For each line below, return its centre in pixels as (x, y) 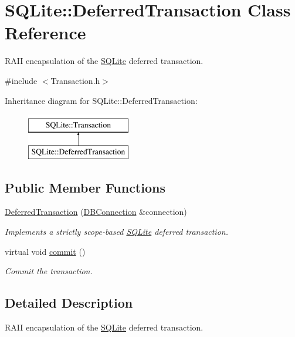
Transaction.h (75, 80)
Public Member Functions (85, 187)
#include (21, 80)
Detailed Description (69, 303)
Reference (45, 33)
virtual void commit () (45, 251)
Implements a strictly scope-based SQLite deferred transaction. (116, 232)
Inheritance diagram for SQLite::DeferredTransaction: (101, 100)
